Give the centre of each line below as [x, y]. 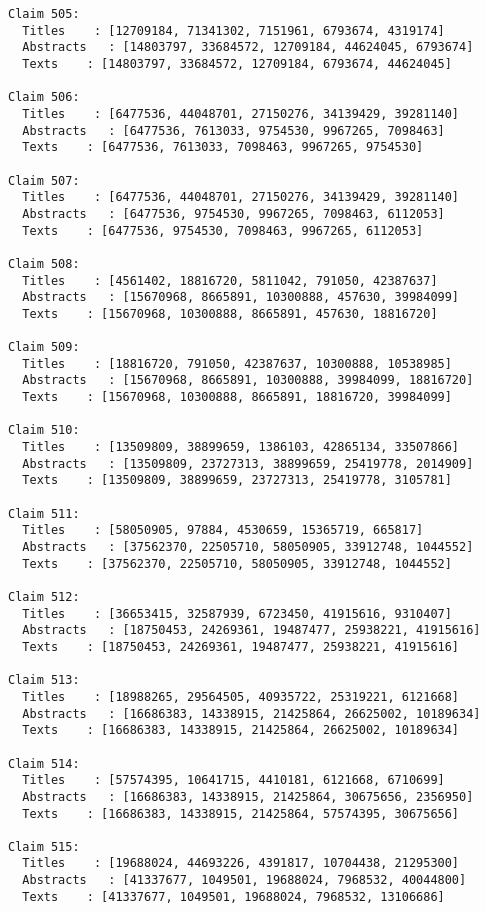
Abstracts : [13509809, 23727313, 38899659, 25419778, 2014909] [248, 463]
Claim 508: [44, 263]
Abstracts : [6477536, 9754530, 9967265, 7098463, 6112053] [233, 213]
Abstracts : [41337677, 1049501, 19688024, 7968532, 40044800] [244, 880]
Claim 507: [44, 180]
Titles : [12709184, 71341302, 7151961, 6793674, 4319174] [233, 30]
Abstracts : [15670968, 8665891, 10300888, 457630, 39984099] [241, 297]
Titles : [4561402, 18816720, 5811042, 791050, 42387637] [230, 280]
